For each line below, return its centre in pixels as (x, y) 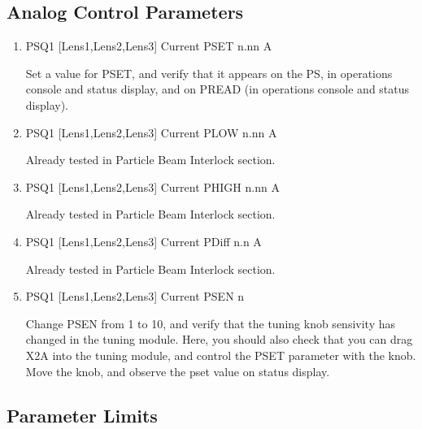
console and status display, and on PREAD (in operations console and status (218, 89)
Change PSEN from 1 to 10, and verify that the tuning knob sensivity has (210, 323)
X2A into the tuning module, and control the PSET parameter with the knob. (221, 355)
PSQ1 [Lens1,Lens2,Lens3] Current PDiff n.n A (144, 241)
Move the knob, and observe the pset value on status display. (178, 371)
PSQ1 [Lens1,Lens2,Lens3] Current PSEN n (135, 296)
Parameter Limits (82, 415)
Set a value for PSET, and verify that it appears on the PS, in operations (209, 73)
